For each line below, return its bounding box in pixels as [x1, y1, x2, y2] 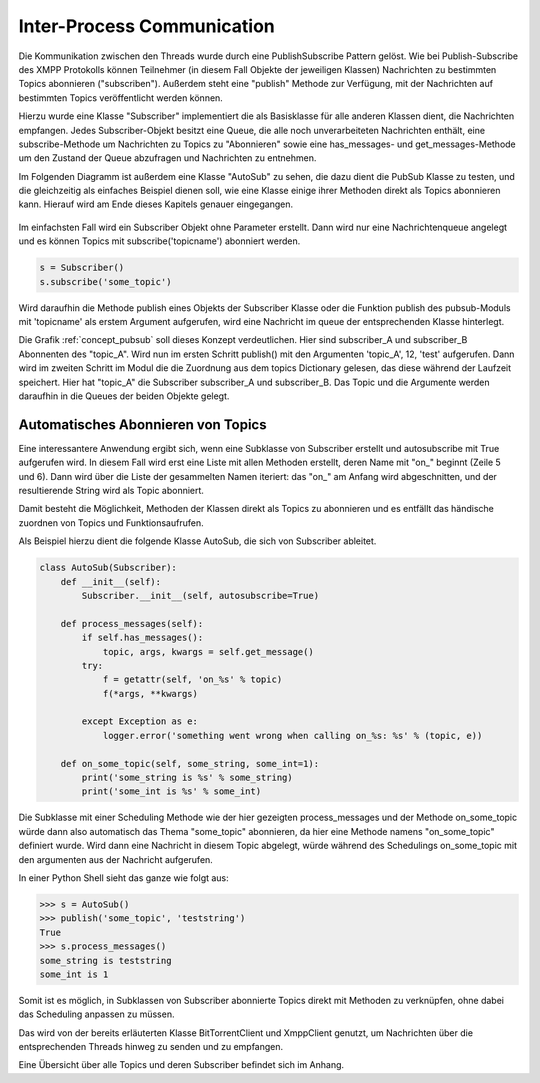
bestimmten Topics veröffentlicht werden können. [18, 91, 224, 104]
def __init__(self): [60, 576, 162, 587]
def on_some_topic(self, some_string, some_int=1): [60, 758, 320, 769]
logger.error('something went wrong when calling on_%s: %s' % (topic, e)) [102, 730, 483, 741]
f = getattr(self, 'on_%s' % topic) [102, 674, 283, 685]
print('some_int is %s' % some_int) [81, 786, 262, 797]
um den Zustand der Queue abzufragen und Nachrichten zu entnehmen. [18, 152, 317, 164]
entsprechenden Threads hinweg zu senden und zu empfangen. [18, 1041, 284, 1053]
